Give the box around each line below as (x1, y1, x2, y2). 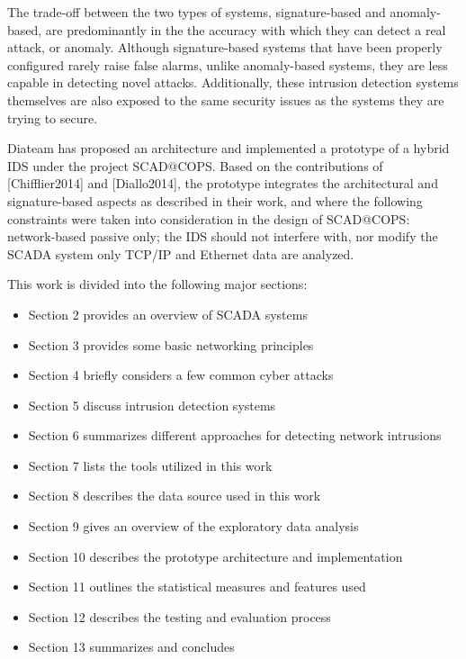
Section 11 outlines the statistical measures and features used (28, 577, 366, 596)
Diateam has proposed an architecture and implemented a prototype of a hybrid (7, 139, 450, 158)
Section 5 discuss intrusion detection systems (28, 395, 276, 414)
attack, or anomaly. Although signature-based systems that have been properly (7, 38, 443, 57)
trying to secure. (7, 108, 98, 127)
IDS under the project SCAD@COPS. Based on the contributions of (7, 156, 383, 175)
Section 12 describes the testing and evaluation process (28, 607, 331, 626)
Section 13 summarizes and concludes (28, 637, 235, 656)
